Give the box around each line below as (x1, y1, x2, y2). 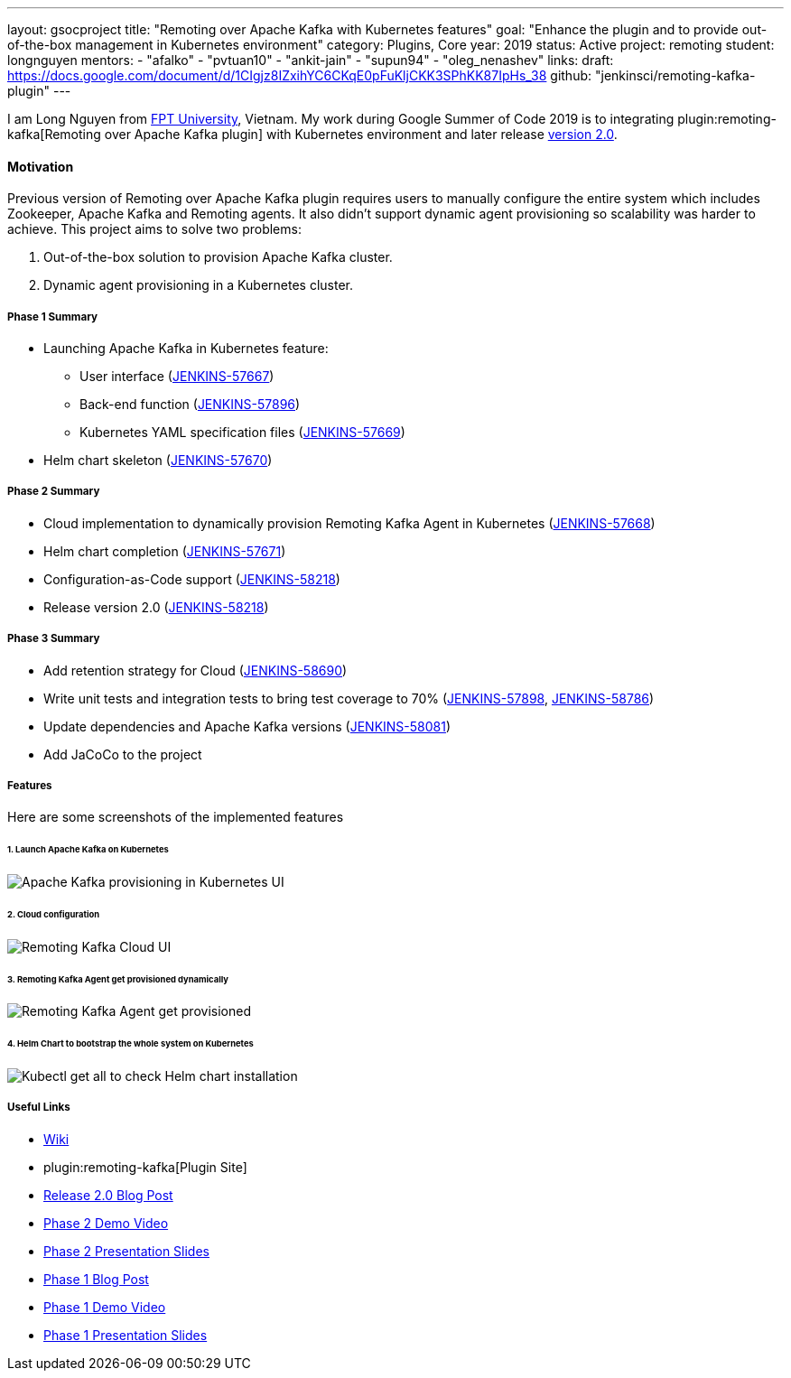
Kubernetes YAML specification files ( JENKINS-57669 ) (79, 424, 405, 440)
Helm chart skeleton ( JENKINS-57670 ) (43, 452, 273, 468)
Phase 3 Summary (7, 632, 100, 646)
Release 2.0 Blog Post (43, 1187, 173, 1203)
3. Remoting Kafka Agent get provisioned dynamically (7, 973, 228, 984)
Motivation (7, 158, 74, 174)
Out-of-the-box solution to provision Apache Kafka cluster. (43, 249, 393, 265)
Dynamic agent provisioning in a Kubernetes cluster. (43, 277, 354, 293)
